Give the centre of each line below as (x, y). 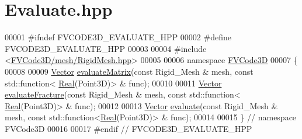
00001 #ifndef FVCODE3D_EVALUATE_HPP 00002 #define (118, 37)
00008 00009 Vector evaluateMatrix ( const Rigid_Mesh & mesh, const (129, 71)
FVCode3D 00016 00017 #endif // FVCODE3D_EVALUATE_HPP (129, 128)
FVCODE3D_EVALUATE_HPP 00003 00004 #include (106, 48)
